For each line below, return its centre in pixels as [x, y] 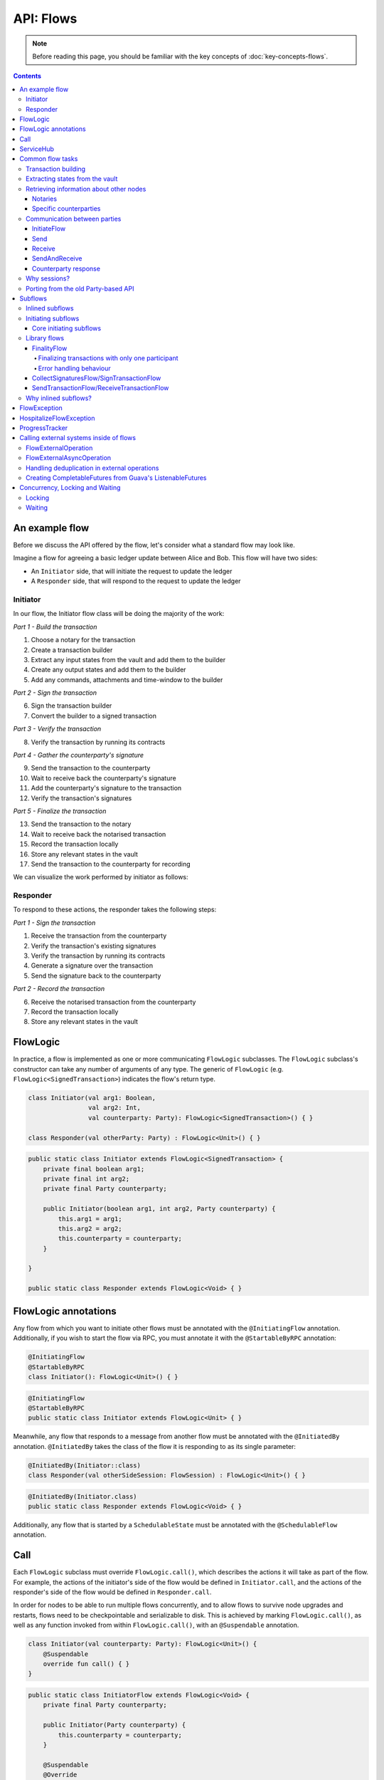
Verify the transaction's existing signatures [94, 946]
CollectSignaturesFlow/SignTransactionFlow [97, 378]
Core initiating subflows [67, 328]
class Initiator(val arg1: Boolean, [92, 1098]
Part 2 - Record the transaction [59, 989]
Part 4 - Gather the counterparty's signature [79, 755]
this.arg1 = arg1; [90, 1219]
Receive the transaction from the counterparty [99, 936]
